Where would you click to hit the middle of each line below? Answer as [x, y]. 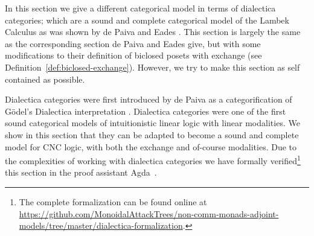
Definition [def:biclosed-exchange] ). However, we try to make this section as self [152, 67]
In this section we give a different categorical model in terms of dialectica [140, 8]
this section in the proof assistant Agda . [81, 172]
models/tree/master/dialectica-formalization [101, 225]
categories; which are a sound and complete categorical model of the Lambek [147, 20]
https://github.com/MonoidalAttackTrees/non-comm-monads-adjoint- [149, 213]
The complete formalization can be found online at [113, 201]
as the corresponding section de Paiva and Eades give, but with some [133, 43]
